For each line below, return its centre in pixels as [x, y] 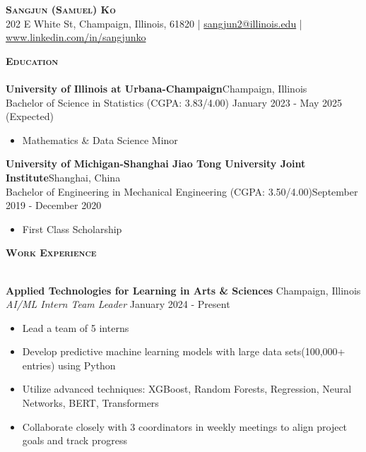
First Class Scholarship [72, 228]
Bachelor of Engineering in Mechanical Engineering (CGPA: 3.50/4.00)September [182, 191]
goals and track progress [75, 440]
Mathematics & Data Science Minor [100, 139]
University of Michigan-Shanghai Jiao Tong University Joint [156, 163]
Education [32, 60]
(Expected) [30, 116]
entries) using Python [69, 365]
